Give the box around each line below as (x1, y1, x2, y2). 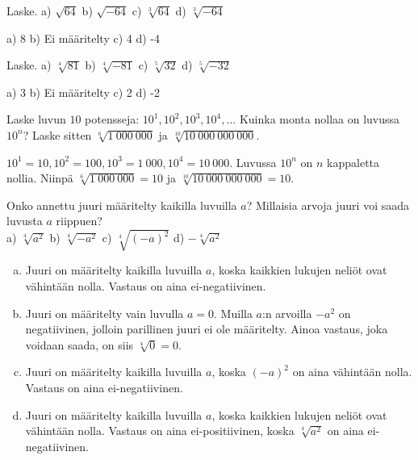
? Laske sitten (23, 126, 92, 143)
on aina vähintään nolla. (292, 363, 412, 380)
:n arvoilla (261, 304, 312, 321)
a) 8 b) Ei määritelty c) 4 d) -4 (6, 29, 160, 46)
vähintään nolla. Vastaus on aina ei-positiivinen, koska (25, 422, 295, 439)
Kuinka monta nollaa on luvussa (239, 111, 400, 128)
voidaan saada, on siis (25, 336, 134, 353)
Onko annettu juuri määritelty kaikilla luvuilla (6, 196, 237, 213)
